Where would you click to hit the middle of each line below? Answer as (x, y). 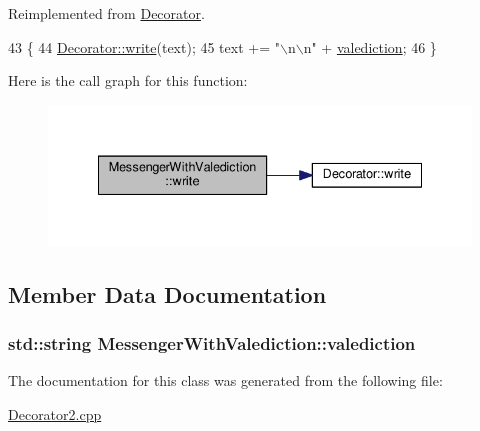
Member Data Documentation (167, 293)
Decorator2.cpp (55, 413)
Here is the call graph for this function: (128, 80)
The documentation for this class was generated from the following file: (225, 380)
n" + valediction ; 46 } (370, 46)
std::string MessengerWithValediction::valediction (212, 343)
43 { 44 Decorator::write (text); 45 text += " (144, 46)
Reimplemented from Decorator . (106, 13)
